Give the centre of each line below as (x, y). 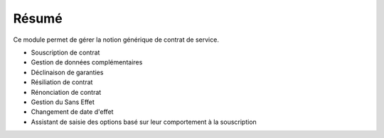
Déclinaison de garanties (67, 72)
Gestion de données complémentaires (87, 62)
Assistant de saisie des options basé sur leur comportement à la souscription (144, 122)
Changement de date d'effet (72, 112)
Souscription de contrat (65, 52)
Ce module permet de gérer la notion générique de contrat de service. (116, 40)
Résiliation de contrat (62, 82)
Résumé (38, 18)
